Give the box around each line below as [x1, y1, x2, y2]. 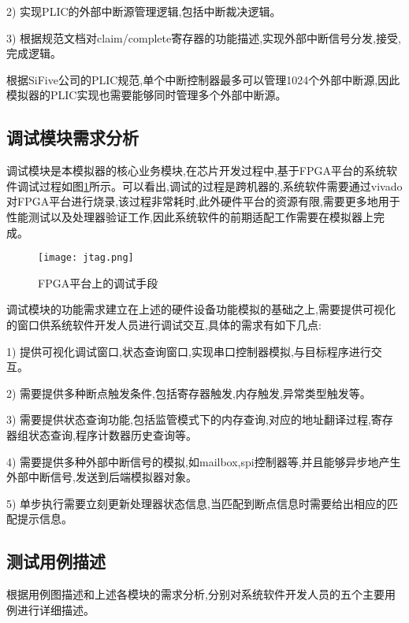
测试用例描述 [6, 549, 106, 573]
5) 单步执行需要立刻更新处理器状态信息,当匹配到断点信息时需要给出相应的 [6, 495, 387, 511]
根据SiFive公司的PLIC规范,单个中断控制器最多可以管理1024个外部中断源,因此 [6, 71, 400, 87]
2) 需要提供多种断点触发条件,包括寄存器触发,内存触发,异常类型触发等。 [6, 384, 371, 401]
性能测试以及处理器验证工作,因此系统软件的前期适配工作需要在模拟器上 [6, 208, 374, 224]
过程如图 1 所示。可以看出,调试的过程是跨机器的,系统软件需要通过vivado [39, 177, 403, 194]
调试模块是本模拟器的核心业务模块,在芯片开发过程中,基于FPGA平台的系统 [6, 162, 386, 179]
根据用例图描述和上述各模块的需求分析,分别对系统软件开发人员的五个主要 [6, 586, 385, 603]
